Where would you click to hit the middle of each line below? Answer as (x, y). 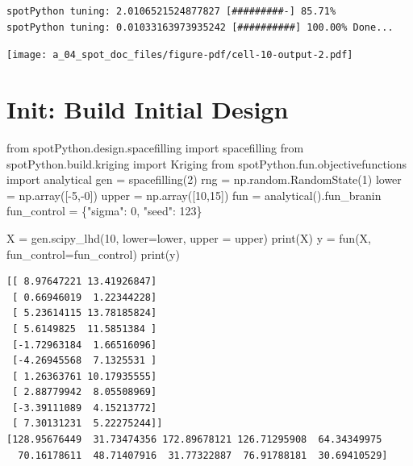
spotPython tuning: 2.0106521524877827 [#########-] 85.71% (171, 11)
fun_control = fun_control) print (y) (93, 254)
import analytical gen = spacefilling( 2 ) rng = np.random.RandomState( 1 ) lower (204, 179)
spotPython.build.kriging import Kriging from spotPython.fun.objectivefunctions (207, 163)
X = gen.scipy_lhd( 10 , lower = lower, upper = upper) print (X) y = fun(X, (189, 237)
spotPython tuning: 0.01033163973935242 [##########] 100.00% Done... (200, 27)
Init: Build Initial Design (148, 109)
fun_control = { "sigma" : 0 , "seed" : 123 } (104, 211)
